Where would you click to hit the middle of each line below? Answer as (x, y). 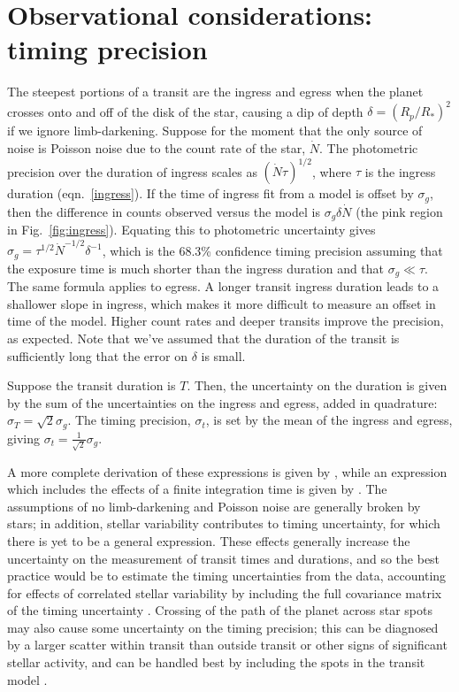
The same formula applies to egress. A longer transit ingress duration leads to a (223, 286)
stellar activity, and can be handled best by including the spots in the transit (216, 662)
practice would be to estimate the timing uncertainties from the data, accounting (227, 576)
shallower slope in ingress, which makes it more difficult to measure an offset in (222, 303)
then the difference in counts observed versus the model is (164, 211)
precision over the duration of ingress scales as (132, 171)
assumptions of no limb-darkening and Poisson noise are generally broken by (214, 506)
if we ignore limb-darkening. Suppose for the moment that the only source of (215, 131)
